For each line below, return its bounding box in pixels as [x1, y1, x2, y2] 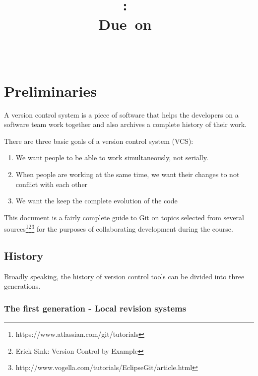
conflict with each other [15, 179, 88, 189]
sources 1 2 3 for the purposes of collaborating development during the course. [4, 222, 233, 234]
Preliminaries [4, 80, 97, 101]
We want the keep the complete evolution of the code [15, 195, 178, 206]
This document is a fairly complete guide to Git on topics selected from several [4, 212, 244, 222]
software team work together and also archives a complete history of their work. [4, 119, 247, 129]
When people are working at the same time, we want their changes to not [15, 169, 240, 180]
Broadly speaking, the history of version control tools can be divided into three [4, 271, 245, 281]
